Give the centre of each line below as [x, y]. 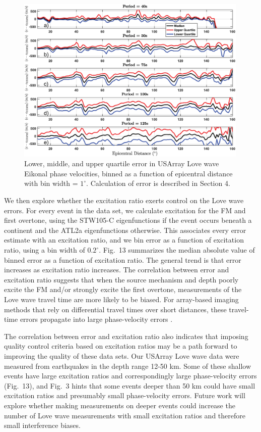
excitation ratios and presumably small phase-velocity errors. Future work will [125, 395]
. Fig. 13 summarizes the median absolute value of [177, 250]
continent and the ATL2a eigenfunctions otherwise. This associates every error [125, 230]
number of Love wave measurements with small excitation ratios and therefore [125, 415]
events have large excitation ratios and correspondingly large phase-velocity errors [130, 376]
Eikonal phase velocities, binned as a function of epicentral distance [128, 173]
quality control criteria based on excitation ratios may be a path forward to [121, 346]
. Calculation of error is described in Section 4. [158, 183]
